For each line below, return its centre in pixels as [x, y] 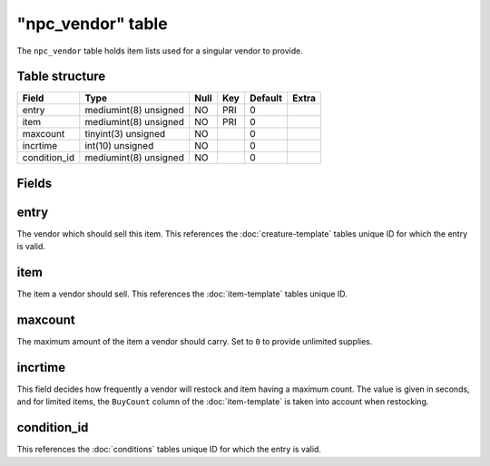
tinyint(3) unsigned [125, 134]
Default [266, 98]
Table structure [61, 77]
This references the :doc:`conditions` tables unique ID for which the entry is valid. [169, 450]
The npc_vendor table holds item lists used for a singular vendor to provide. [160, 51]
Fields [34, 183]
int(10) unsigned [119, 146]
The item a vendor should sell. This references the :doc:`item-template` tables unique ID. [182, 294]
